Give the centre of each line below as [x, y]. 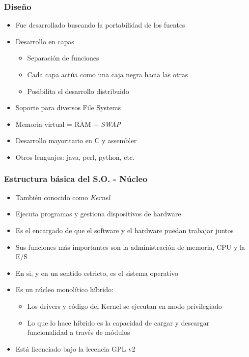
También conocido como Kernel [63, 197]
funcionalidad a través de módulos [79, 332]
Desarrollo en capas [45, 41]
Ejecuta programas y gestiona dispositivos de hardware [98, 214]
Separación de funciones [63, 58]
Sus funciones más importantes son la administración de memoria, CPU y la [130, 247]
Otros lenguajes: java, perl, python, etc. [75, 157]
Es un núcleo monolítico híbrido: [64, 289]
